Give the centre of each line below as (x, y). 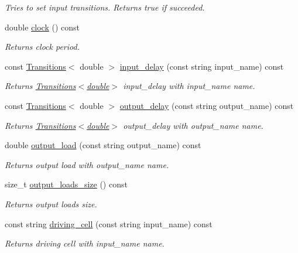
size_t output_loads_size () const (66, 184)
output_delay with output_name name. (193, 125)
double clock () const (42, 27)
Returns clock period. (42, 47)
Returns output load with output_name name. (87, 164)
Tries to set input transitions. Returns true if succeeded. (105, 7)
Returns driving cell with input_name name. (85, 243)
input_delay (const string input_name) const (202, 66)
